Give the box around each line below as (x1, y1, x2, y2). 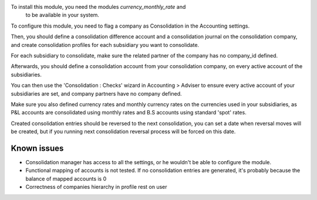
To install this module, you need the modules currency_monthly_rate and (11, 4, 186, 10)
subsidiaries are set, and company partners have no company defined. (11, 90, 182, 97)
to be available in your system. (25, 12, 100, 19)
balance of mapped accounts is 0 (25, 175, 107, 182)
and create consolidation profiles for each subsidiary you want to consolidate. (11, 41, 200, 48)
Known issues (11, 143, 64, 153)
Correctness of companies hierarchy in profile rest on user (25, 184, 167, 191)
